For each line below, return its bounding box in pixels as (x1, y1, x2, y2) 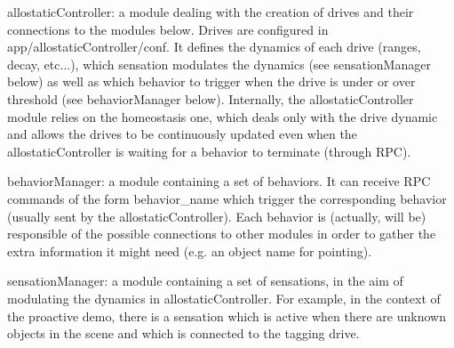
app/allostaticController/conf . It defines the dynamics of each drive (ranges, (7, 37, 421, 56)
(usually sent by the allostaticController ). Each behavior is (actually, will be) (7, 206, 426, 225)
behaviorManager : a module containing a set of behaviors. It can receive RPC (7, 172, 431, 190)
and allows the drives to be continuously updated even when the (7, 125, 357, 143)
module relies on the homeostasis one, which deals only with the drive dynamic (7, 107, 438, 125)
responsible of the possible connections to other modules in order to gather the (7, 224, 436, 243)
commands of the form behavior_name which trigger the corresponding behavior (7, 189, 447, 207)
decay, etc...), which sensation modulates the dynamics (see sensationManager (7, 54, 431, 73)
